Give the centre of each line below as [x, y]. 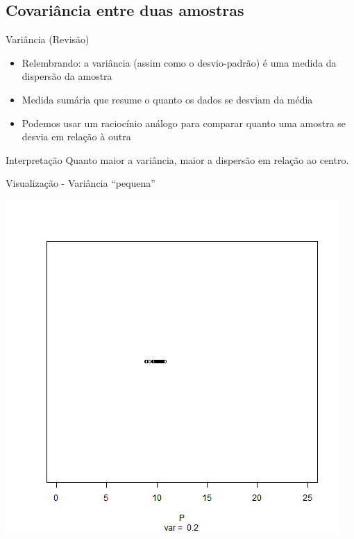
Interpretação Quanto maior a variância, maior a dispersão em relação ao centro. [177, 159]
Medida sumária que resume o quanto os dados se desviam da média [167, 99]
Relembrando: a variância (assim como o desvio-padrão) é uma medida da [179, 62]
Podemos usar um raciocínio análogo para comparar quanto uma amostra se [184, 123]
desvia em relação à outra [76, 136]
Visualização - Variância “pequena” [81, 183]
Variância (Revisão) [48, 39]
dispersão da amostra [67, 76]
